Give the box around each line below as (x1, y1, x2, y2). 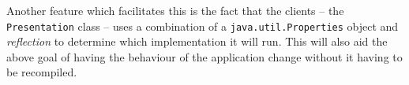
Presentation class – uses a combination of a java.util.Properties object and (6, 17, 399, 34)
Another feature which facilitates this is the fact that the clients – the (6, 2, 344, 18)
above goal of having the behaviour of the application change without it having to (6, 48, 403, 65)
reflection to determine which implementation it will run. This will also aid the (6, 33, 388, 50)
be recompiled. (6, 64, 77, 80)
